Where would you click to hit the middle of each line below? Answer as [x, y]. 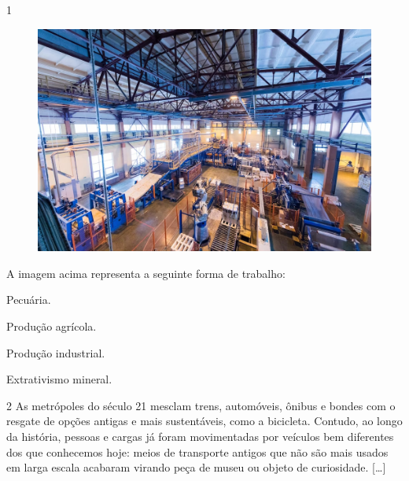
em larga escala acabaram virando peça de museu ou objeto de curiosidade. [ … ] [196, 467]
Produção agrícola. [52, 326]
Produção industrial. [56, 352]
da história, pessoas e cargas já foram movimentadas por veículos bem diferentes [200, 436]
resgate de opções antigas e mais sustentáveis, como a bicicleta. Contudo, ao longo [204, 421]
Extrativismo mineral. [59, 379]
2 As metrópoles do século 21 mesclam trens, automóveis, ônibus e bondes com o [201, 405]
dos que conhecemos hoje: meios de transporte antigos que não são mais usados [197, 451]
